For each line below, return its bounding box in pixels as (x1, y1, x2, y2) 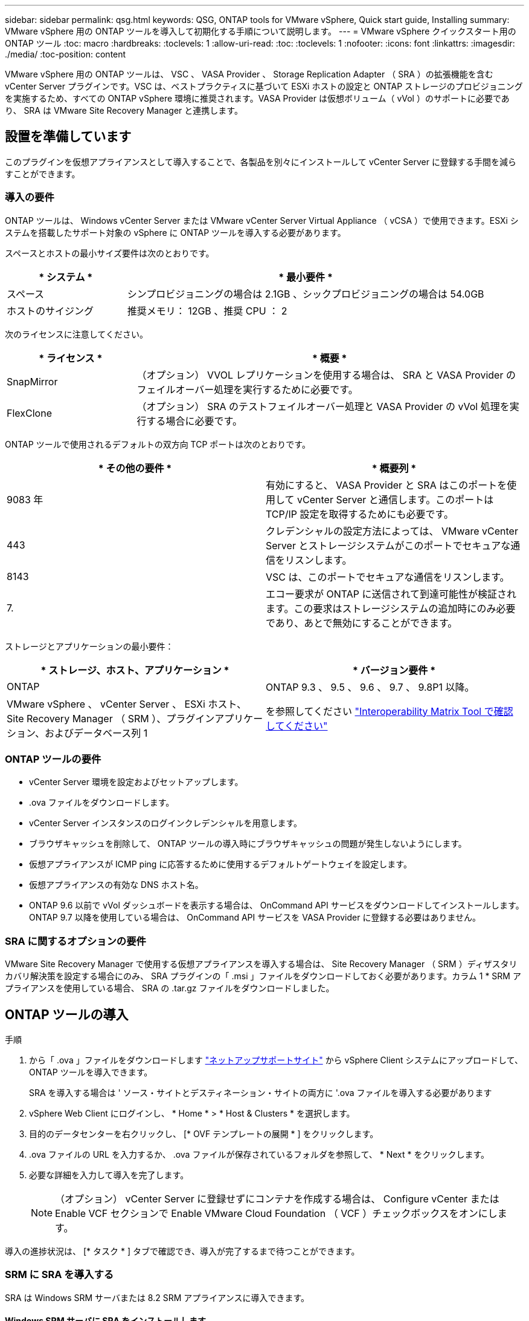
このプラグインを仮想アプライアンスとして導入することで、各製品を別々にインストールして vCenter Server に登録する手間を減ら (5, 156, 516, 167)
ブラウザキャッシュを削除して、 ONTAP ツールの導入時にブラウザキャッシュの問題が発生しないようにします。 (29, 838, 467, 849)
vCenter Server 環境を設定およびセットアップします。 (29, 777, 243, 788)
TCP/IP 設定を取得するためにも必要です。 (266, 507, 454, 520)
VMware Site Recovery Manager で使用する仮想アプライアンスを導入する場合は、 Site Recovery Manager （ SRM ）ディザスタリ (5, 959, 518, 970)
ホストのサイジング (7, 304, 94, 317)
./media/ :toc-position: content (5, 49, 126, 59)
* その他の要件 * (98, 462, 172, 474)
